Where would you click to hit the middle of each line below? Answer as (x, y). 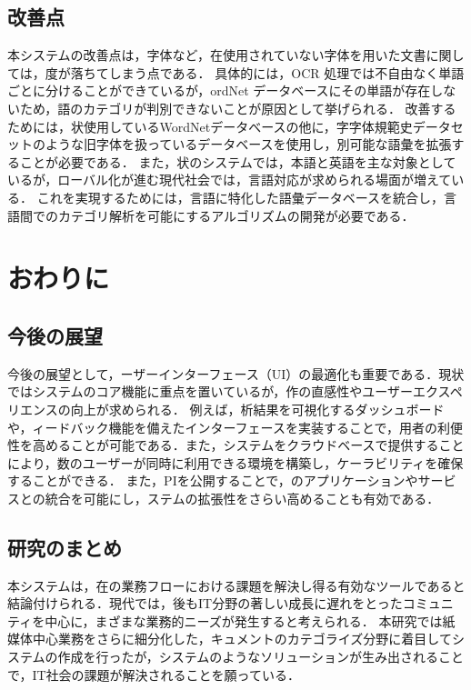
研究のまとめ (65, 547)
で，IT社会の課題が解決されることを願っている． (154, 674)
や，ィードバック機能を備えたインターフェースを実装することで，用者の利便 (235, 427)
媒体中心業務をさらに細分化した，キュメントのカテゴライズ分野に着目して (230, 639)
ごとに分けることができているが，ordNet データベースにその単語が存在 (219, 90)
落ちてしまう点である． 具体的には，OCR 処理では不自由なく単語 (267, 72)
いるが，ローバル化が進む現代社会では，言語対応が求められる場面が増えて (230, 180)
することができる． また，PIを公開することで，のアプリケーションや (213, 480)
